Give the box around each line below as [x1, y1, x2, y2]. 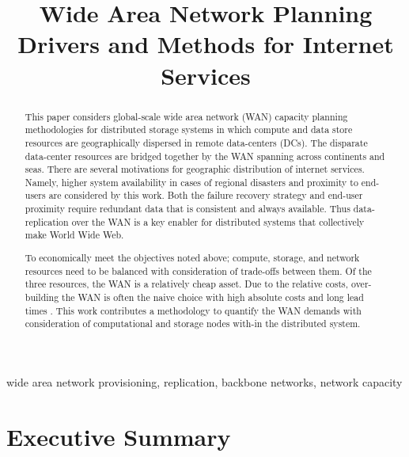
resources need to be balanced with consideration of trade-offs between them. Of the [25, 264, 372, 277]
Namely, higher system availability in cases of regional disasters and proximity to [25, 175, 358, 189]
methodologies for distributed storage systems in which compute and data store [25, 123, 353, 136]
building [25, 290, 59, 303]
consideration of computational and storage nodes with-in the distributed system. [25, 317, 361, 330]
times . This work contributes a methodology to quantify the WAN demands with [25, 303, 362, 317]
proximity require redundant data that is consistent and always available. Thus [25, 202, 350, 215]
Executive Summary [6, 420, 231, 452]
